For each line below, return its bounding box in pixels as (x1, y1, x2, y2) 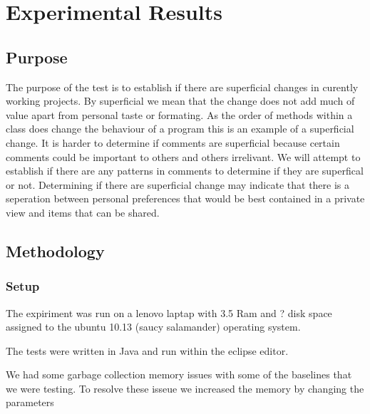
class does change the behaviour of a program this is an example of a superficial (6, 121, 354, 136)
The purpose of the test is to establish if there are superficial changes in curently (6, 79, 359, 94)
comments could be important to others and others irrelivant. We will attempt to (6, 149, 361, 164)
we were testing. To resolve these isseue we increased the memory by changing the (6, 381, 364, 395)
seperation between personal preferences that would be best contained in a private (6, 191, 365, 206)
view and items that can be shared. (6, 205, 160, 219)
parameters (6, 395, 54, 410)
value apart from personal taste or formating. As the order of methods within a (6, 107, 353, 122)
